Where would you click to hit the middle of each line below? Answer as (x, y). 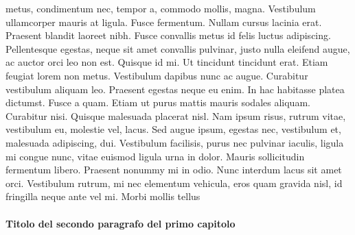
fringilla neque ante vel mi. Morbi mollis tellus (103, 196)
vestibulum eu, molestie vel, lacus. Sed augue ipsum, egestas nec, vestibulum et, (173, 129)
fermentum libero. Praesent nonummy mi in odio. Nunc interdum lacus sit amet (174, 170)
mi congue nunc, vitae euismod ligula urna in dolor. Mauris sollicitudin (155, 156)
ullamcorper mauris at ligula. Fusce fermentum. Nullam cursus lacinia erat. (164, 22)
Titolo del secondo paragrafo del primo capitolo (121, 223)
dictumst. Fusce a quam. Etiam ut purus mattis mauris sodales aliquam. (158, 102)
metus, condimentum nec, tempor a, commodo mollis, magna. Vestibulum (161, 8)
